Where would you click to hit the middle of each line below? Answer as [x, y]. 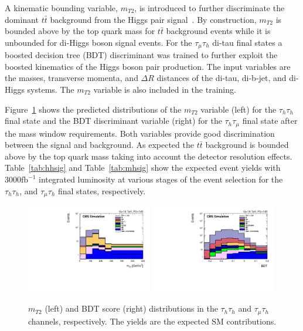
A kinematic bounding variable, [61, 8]
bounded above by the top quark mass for [80, 31]
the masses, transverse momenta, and [72, 78]
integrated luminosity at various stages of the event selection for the [161, 179]
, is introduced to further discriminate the [210, 8]
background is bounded [247, 145]
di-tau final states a [247, 42]
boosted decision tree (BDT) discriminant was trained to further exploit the [141, 55]
